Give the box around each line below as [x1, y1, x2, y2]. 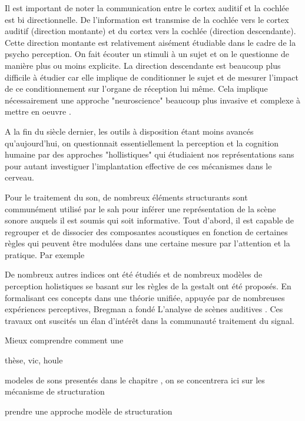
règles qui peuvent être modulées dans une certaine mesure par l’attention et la [5, 237, 290, 249]
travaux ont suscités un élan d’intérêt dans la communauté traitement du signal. [5, 314, 294, 326]
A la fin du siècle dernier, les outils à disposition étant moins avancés [5, 125, 254, 137]
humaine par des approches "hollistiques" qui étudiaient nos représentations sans [5, 148, 294, 161]
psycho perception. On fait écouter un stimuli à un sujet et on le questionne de [5, 48, 289, 60]
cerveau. [5, 171, 34, 183]
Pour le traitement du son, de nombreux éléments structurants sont [5, 191, 248, 203]
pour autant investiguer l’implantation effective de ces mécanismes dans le [5, 159, 272, 172]
